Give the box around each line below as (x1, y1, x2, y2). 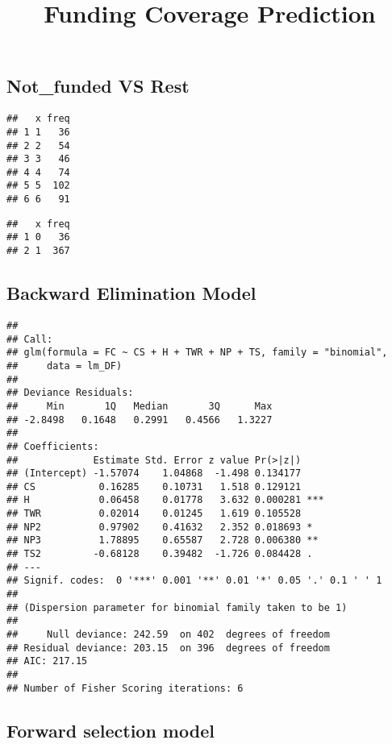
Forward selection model (6, 717, 215, 742)
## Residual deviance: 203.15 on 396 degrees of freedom (6, 642, 330, 654)
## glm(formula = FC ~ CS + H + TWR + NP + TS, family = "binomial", (6, 347, 388, 359)
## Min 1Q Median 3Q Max (6, 400, 273, 412)
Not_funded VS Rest (6, 73, 190, 98)
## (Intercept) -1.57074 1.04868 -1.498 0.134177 (6, 468, 302, 480)
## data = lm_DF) (6, 360, 123, 372)
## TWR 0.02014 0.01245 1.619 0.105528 (6, 508, 302, 520)
